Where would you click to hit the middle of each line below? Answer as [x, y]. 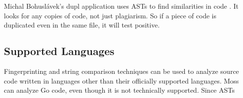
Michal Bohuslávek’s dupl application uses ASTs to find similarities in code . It [121, 6]
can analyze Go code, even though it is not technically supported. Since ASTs [119, 90]
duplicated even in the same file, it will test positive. [82, 25]
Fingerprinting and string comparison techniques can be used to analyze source [121, 71]
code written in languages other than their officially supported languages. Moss [121, 80]
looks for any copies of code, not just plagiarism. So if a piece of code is [110, 15]
